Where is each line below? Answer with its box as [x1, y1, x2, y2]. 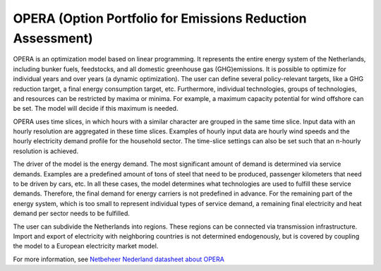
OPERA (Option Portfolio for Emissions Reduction [13, 11, 307, 26]
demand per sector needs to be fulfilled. [13, 209, 131, 218]
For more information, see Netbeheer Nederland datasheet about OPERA [13, 255, 225, 263]
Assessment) [13, 30, 93, 46]
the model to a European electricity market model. [13, 242, 159, 251]
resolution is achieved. [13, 147, 79, 155]
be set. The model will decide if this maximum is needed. [13, 104, 179, 113]
